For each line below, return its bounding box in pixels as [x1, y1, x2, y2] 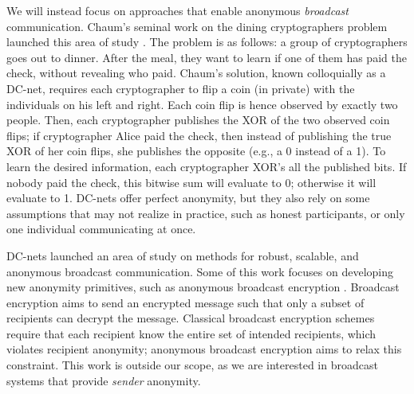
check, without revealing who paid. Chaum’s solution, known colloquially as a [6, 64, 386, 81]
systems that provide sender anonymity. [6, 372, 201, 388]
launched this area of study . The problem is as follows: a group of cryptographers [6, 33, 408, 50]
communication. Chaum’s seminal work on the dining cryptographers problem [6, 18, 388, 34]
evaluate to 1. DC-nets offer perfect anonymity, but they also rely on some [6, 189, 370, 206]
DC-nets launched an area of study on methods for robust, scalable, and [6, 247, 359, 263]
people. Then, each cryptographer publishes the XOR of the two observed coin [6, 111, 390, 128]
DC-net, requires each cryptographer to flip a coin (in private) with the [6, 80, 355, 96]
